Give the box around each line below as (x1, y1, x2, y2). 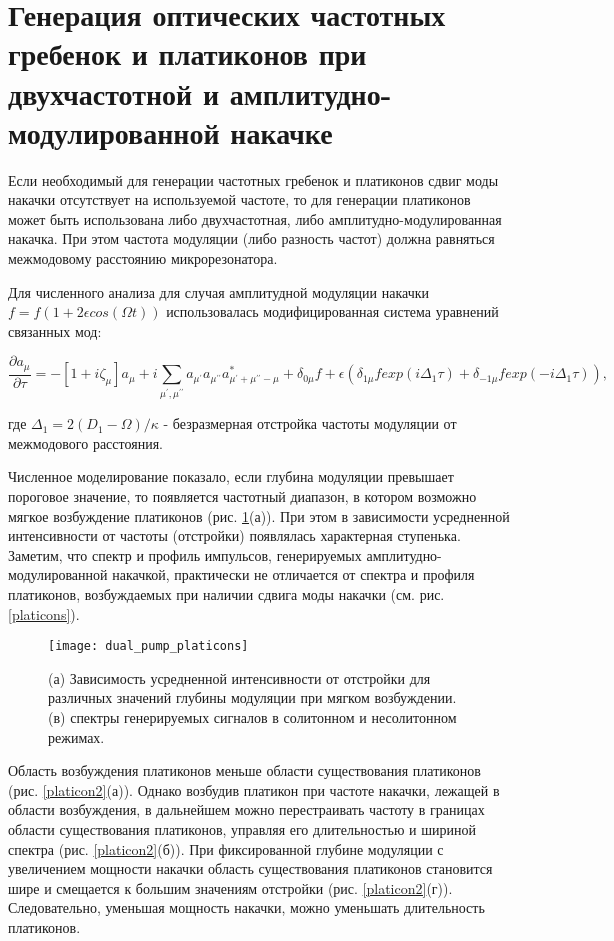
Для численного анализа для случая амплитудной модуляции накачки (8, 281, 429, 302)
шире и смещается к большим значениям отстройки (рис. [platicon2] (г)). (8, 877, 453, 898)
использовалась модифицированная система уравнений (166, 301, 499, 322)
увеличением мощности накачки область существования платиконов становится (8, 858, 493, 879)
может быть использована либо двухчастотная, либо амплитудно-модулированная (8, 208, 502, 229)
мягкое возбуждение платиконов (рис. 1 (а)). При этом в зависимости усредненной (8, 505, 510, 526)
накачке (230, 111, 333, 152)
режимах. (48, 726, 105, 747)
